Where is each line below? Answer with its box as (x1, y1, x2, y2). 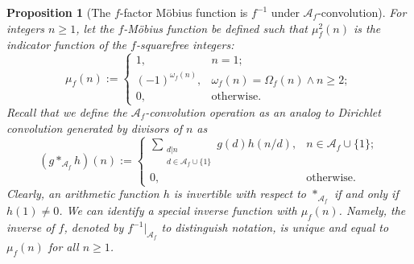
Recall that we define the (6, 104, 127, 121)
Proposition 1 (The (6, 4, 111, 20)
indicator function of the (6, 36, 127, 53)
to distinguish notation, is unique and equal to (161, 219, 389, 236)
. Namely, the (338, 202, 406, 219)
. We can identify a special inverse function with (59, 202, 297, 219)
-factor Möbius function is (119, 4, 248, 20)
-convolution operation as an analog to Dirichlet (145, 104, 381, 121)
